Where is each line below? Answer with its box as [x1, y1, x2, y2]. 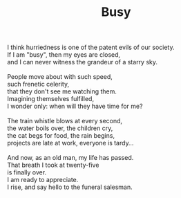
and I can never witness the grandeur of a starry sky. [7, 58, 158, 66]
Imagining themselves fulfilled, [7, 95, 95, 103]
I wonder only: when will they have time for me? [7, 102, 143, 111]
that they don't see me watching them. [7, 87, 117, 96]
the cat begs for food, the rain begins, [7, 132, 115, 140]
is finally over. [7, 168, 47, 177]
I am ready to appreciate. [7, 176, 79, 184]
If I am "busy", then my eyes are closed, [7, 51, 121, 59]
